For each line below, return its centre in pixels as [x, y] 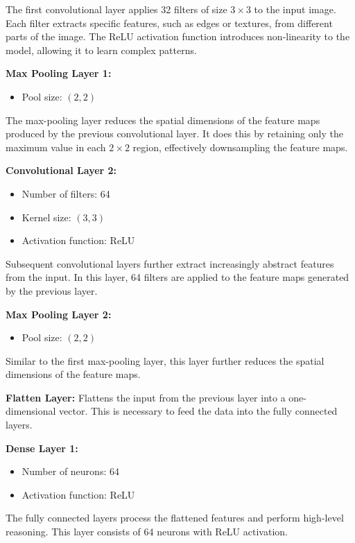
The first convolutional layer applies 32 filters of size [116, 9]
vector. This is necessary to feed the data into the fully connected [198, 411]
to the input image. [295, 9]
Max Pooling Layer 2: [59, 314]
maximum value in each [56, 147]
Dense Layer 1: [42, 448]
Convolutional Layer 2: [61, 170]
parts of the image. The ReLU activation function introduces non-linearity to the [178, 36]
